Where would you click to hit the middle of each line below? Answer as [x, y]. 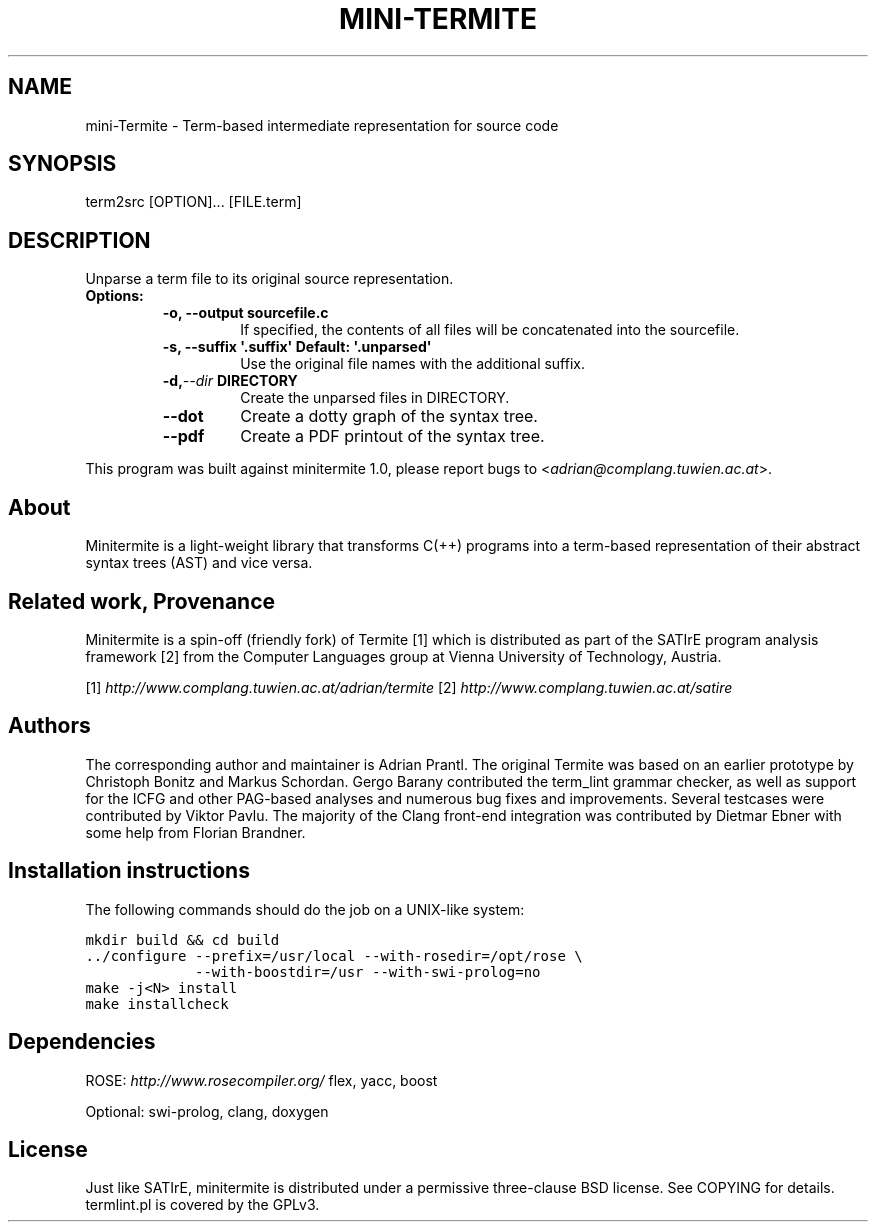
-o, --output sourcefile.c [245, 313]
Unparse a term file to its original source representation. [269, 279]
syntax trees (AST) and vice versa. [199, 563]
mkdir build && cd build [182, 939]
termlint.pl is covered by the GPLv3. [202, 1205]
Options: [114, 296]
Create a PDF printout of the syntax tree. [392, 436]
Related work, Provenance [142, 601]
